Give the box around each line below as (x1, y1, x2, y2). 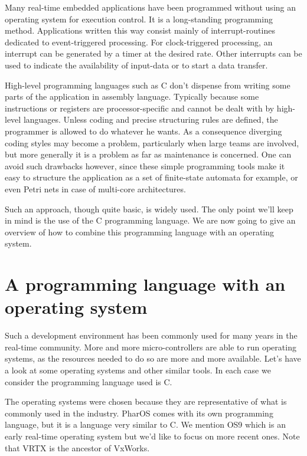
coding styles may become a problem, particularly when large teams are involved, (5, 136, 299, 149)
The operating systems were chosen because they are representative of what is (5, 395, 287, 408)
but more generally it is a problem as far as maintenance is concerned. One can (5, 148, 292, 160)
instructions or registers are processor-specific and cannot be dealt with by (5, 101, 275, 114)
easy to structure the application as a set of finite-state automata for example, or (5, 171, 298, 183)
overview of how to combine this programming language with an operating (5, 225, 275, 238)
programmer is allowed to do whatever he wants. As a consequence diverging (5, 124, 282, 137)
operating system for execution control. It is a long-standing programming (5, 12, 273, 25)
